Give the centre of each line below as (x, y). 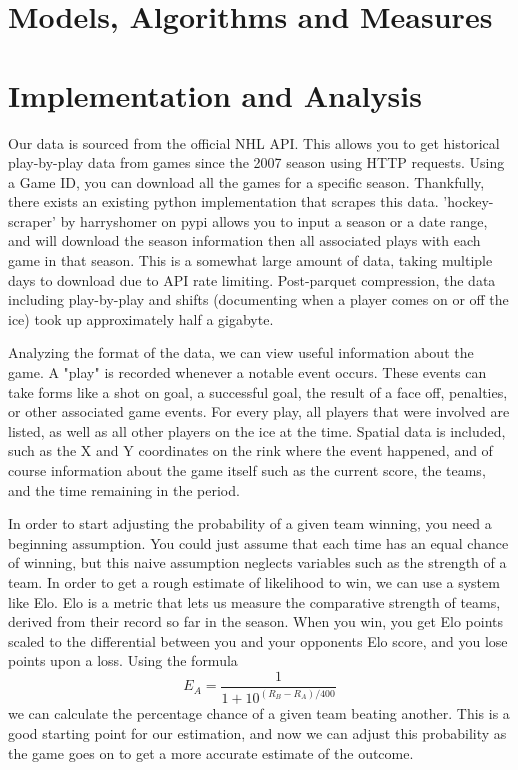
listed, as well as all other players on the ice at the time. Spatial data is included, (257, 430)
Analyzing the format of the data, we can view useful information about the (241, 352)
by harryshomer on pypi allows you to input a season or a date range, (274, 220)
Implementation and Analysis (215, 94)
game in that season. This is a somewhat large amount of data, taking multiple (250, 260)
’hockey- (468, 201)
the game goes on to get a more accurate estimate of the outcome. (211, 752)
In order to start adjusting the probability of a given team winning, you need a (250, 523)
